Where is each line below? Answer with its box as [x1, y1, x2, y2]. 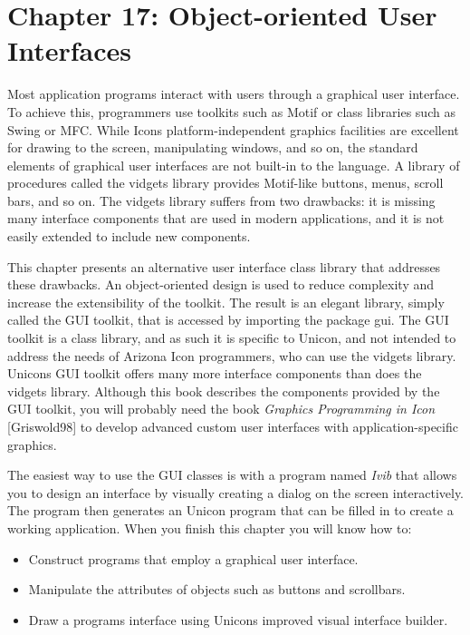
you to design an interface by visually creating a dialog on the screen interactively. [7, 483, 464, 502]
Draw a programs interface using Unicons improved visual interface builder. [28, 610, 448, 629]
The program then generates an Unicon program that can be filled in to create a [7, 501, 454, 520]
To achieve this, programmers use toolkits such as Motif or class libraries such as [7, 102, 456, 121]
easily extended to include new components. [7, 227, 251, 246]
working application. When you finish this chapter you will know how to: [7, 518, 412, 537]
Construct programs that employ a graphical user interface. [28, 549, 359, 568]
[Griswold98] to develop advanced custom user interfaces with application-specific [7, 417, 458, 435]
